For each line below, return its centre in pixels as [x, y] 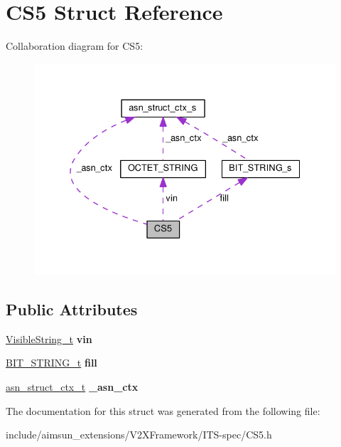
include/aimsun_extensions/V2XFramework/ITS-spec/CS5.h [139, 435]
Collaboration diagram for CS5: [75, 46]
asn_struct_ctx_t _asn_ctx [72, 386]
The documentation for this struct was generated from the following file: [163, 410]
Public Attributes [72, 309]
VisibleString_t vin [49, 338]
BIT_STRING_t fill [52, 363]
